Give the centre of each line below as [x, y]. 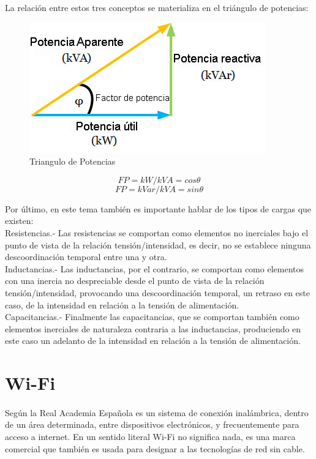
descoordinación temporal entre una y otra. [86, 257]
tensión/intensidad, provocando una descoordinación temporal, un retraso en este [158, 292]
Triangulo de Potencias [73, 161]
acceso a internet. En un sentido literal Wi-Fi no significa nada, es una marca [150, 437]
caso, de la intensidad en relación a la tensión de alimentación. [122, 304]
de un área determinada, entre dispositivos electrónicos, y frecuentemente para [152, 424]
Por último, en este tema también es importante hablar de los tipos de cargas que [158, 208]
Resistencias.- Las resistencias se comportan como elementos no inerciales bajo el [157, 232]
